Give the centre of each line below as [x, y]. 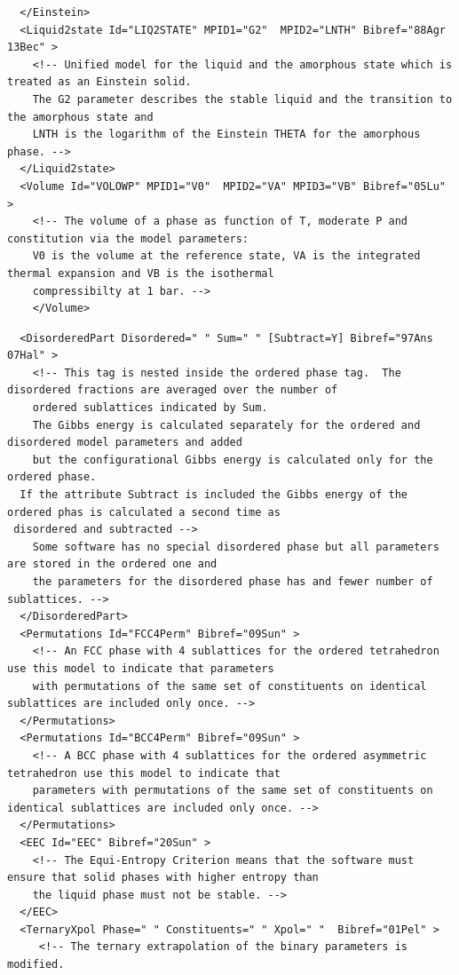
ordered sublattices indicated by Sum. [150, 408]
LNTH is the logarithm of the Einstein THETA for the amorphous [226, 135]
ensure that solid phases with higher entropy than [163, 878]
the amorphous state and [80, 117]
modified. [36, 965]
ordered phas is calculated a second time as [144, 512]
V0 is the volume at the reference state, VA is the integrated [226, 256]
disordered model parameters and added [125, 443]
